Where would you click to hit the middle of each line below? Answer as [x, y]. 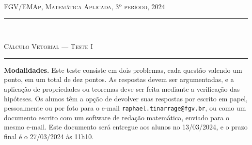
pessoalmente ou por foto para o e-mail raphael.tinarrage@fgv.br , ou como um [125, 108]
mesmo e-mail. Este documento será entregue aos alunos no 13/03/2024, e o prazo [126, 127]
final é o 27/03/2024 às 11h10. [49, 136]
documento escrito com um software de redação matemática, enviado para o [117, 117]
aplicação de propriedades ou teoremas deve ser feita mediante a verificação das [122, 89]
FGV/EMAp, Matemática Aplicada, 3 [62, 6]
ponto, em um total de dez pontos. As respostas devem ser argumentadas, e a [119, 79]
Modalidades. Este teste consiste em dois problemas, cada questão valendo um [123, 70]
